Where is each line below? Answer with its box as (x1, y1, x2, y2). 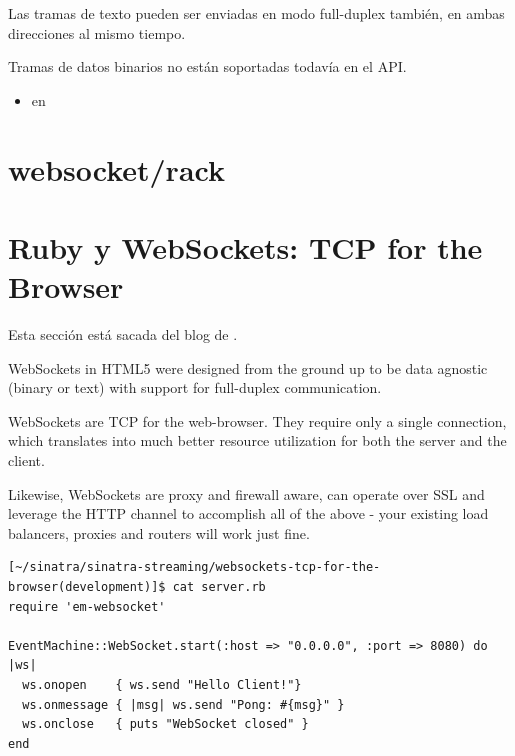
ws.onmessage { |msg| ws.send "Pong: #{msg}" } (22, 697, 345, 712)
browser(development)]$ (8, 580, 166, 594)
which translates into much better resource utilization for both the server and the (8, 430, 507, 451)
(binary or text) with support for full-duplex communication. (8, 377, 382, 398)
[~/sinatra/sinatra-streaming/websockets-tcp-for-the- (8, 560, 381, 575)
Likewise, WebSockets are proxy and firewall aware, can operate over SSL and (8, 483, 485, 504)
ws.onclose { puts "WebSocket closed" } (22, 717, 309, 732)
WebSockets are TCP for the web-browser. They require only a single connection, (8, 410, 507, 431)
